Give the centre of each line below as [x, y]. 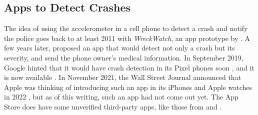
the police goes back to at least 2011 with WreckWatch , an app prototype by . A [127, 38]
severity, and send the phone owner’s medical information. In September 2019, [124, 57]
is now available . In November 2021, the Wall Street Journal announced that [123, 77]
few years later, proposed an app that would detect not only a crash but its [119, 48]
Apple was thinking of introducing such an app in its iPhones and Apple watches [128, 87]
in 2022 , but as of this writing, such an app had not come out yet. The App [121, 97]
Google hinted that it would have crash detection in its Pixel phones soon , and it [129, 67]
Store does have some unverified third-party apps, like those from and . [113, 106]
